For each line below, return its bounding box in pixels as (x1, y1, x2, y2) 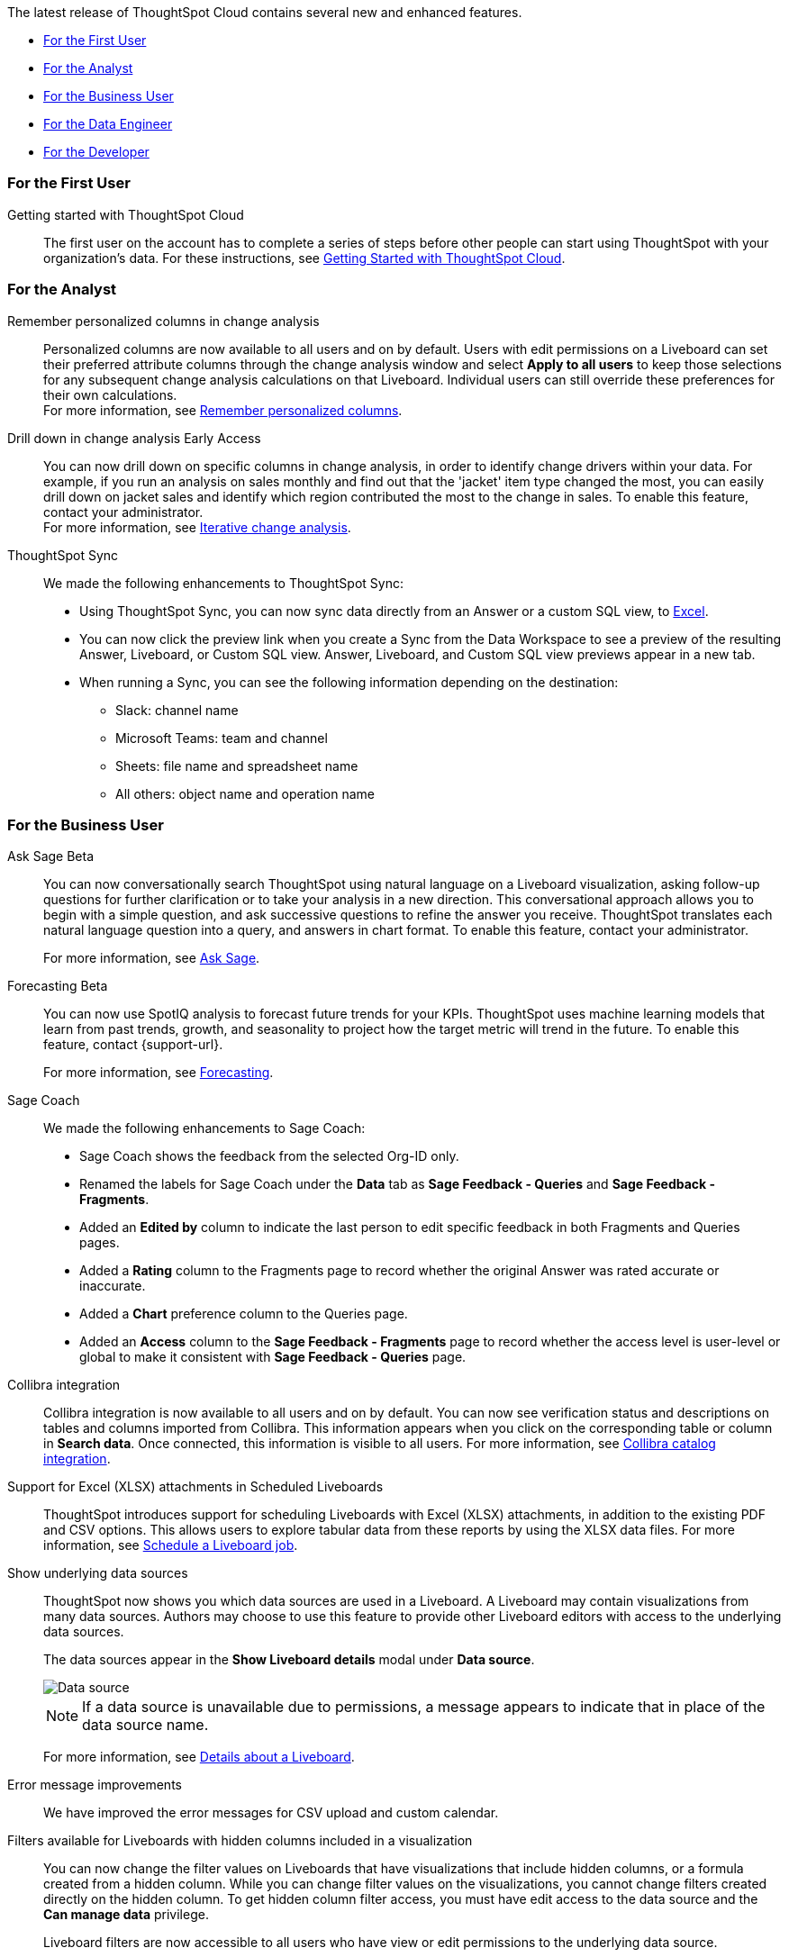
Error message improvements (7, 1777, 182, 1793)
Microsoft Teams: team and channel (115, 729, 328, 746)
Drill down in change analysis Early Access (7, 430, 261, 446)
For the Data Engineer (43, 116, 173, 131)
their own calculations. (43, 386, 177, 403)
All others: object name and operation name (115, 785, 375, 802)
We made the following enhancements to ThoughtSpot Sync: (43, 575, 404, 591)
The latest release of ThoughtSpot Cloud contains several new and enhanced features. (7, 5, 522, 20)
